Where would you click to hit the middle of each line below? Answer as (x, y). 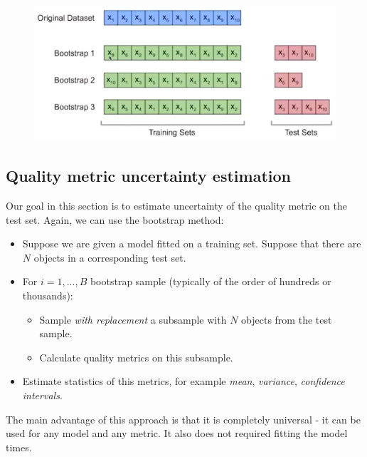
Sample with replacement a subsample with (133, 319)
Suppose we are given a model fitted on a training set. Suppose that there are (192, 243)
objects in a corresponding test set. (110, 257)
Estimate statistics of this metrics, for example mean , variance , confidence (183, 381)
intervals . (42, 395)
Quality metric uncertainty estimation (148, 176)
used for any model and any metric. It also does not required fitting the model (177, 433)
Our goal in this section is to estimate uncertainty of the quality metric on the (176, 206)
